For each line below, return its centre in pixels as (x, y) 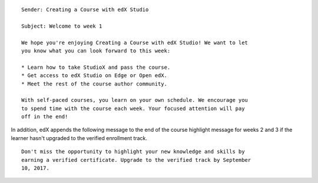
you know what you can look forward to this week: (96, 51)
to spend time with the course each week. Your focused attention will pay (133, 108)
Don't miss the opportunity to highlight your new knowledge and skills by (133, 152)
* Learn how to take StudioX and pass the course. (96, 67)
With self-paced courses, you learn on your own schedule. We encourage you (135, 100)
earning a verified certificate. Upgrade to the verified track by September (136, 160)
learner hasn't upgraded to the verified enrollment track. (79, 138)
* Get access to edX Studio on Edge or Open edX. (95, 76)
